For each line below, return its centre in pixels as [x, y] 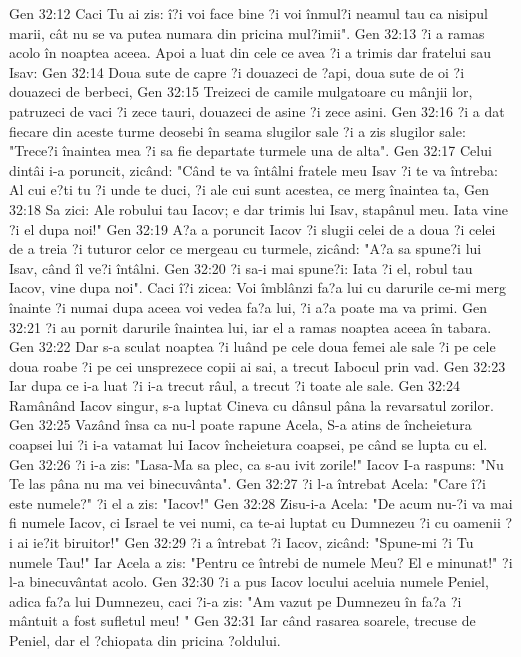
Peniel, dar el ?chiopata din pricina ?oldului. [145, 640]
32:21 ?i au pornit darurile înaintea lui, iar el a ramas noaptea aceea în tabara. [250, 326]
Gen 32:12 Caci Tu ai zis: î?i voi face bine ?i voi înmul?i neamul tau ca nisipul [248, 13]
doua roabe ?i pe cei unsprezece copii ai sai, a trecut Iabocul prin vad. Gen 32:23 [257, 365]
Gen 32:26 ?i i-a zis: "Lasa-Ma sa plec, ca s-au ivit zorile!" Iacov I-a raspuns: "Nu [256, 463]
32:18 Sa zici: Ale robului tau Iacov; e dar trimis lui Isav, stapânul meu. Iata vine [258, 208]
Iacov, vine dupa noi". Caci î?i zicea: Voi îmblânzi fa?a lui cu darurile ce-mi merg [257, 287]
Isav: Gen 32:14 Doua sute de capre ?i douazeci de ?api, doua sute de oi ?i [237, 71]
